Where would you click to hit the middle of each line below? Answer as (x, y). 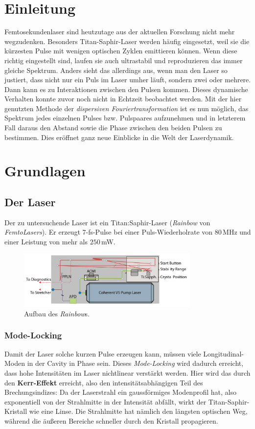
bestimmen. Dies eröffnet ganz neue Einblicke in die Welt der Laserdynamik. (119, 137)
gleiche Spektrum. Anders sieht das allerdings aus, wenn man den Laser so (116, 70)
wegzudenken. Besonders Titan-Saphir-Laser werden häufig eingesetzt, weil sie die (127, 41)
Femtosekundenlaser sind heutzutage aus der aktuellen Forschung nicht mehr (120, 32)
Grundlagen (45, 171)
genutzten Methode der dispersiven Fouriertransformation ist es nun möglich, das (127, 108)
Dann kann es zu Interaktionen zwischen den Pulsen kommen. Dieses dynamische (126, 89)
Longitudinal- (223, 353)
